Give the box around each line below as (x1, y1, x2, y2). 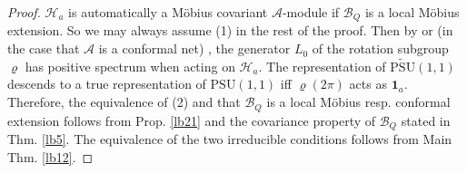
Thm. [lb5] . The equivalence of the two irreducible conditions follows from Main (7, 129, 452, 148)
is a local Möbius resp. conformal (266, 92, 451, 111)
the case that (7, 39, 80, 58)
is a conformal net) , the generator (98, 39, 291, 58)
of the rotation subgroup (312, 39, 449, 58)
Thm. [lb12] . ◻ (7, 147, 94, 166)
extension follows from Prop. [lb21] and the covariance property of (7, 111, 376, 130)
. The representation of (258, 56, 386, 75)
